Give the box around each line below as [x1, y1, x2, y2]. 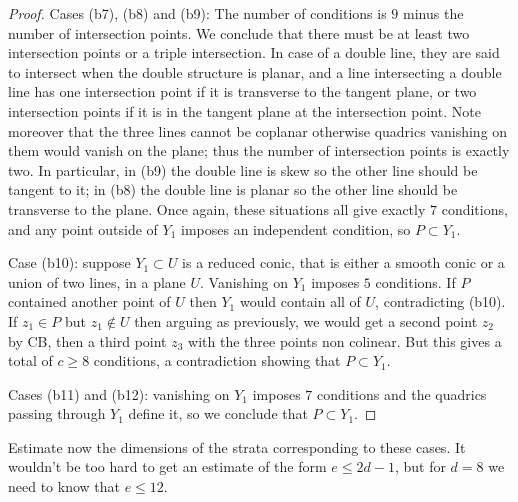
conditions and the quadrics [316, 383, 487, 404]
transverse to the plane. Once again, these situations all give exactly [8, 198, 426, 219]
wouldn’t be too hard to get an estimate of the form [8, 456, 327, 477]
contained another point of [8, 291, 171, 312]
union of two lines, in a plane [8, 271, 186, 292]
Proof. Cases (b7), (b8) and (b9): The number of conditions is [8, 3, 387, 23]
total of [8, 350, 53, 371]
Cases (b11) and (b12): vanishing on [8, 383, 230, 404]
